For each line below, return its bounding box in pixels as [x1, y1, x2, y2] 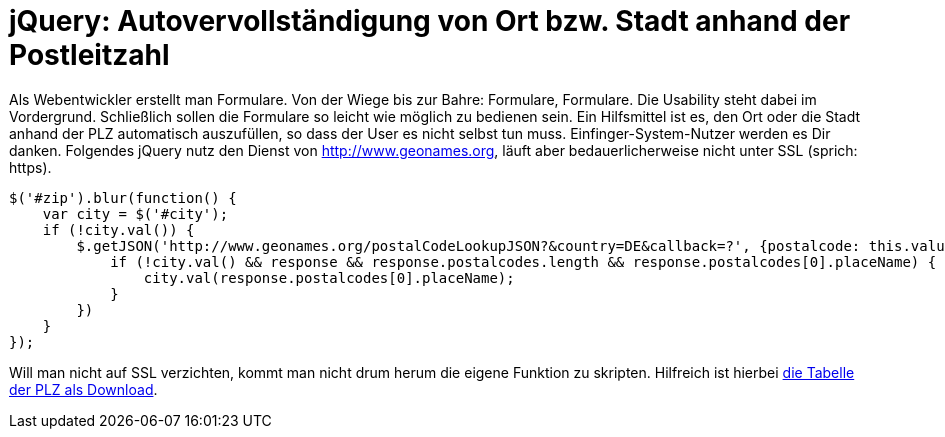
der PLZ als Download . [9, 380, 158, 398]
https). [9, 158, 52, 176]
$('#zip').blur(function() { [9, 189, 237, 206]
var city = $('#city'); [42, 205, 229, 222]
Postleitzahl [9, 38, 170, 72]
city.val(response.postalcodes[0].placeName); [143, 269, 515, 286]
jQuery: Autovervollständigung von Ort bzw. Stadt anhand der [9, 4, 851, 38]
